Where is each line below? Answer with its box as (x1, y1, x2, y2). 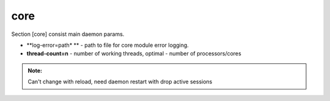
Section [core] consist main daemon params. (11, 30, 125, 38)
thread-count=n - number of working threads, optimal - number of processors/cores (26, 50, 241, 57)
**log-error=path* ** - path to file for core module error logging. (26, 41, 189, 49)
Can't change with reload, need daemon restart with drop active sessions (28, 78, 213, 85)
